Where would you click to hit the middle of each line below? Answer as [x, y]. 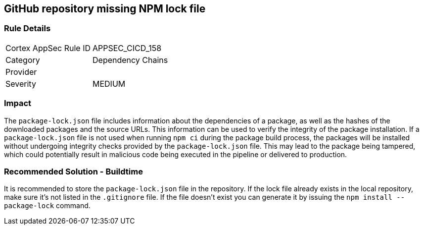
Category [23, 60]
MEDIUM [109, 84]
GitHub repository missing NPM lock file [105, 9]
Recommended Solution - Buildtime [73, 171]
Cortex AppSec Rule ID [48, 48]
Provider [21, 72]
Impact [18, 103]
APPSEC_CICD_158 [127, 48]
